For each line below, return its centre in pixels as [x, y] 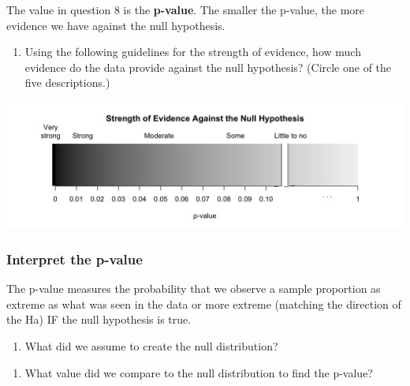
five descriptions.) [67, 82]
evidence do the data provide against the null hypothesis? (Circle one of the [208, 67]
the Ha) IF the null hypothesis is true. [99, 319]
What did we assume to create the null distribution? [151, 346]
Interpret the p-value [75, 259]
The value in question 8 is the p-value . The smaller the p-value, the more [186, 9]
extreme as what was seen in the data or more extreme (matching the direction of [204, 304]
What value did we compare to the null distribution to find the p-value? [199, 372]
